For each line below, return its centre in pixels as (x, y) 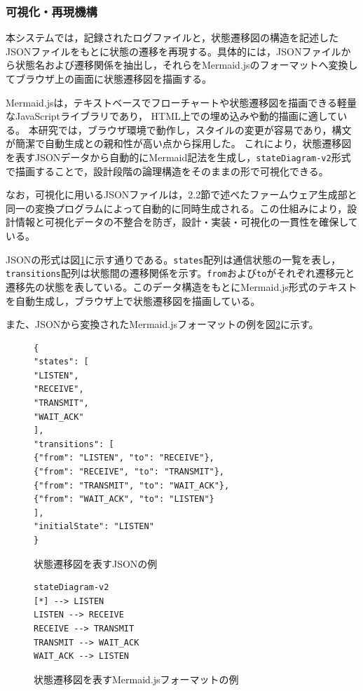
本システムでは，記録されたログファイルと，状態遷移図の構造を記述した (172, 37)
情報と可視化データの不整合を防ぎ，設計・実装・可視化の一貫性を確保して (186, 222)
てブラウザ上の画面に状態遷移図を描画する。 (109, 78)
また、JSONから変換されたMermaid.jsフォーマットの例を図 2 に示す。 (162, 324)
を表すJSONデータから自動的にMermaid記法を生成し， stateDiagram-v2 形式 (178, 157)
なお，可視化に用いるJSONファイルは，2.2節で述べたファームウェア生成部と (181, 194)
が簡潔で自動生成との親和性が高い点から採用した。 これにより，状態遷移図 (179, 143)
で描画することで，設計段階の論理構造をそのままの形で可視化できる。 (167, 171)
